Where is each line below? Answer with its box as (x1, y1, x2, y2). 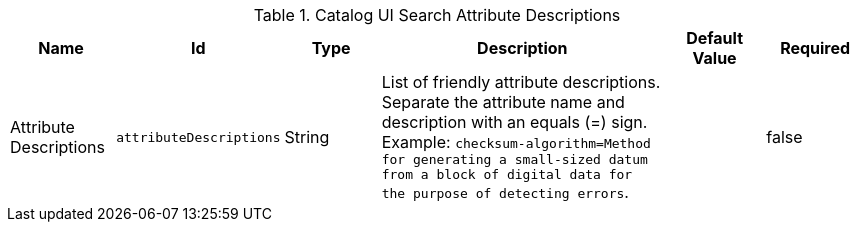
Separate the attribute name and (381, 92, 625, 112)
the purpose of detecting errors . (381, 182, 629, 202)
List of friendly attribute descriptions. (381, 72, 661, 92)
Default (686, 28, 743, 48)
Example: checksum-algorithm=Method (381, 132, 651, 152)
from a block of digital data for (381, 167, 633, 182)
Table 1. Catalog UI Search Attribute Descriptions (253, 5, 621, 25)
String (284, 127, 330, 147)
